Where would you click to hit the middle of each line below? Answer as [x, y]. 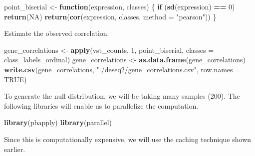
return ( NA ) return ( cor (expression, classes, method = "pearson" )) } [110, 16]
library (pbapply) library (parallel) [58, 122]
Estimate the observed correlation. [57, 33]
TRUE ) [15, 79]
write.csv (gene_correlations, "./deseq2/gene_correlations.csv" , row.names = [123, 69]
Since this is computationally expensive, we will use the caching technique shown [128, 139]
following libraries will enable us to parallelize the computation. [101, 105]
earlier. [15, 149]
